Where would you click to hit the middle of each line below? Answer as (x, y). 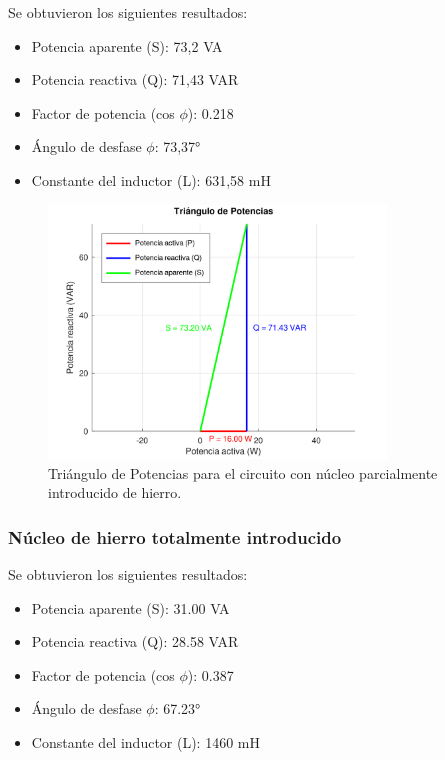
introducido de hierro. (115, 492)
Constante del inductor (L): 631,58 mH (151, 179)
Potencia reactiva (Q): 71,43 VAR (135, 79)
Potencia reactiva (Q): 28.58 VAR (135, 641)
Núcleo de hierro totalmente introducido (175, 536)
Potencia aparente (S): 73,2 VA (127, 45)
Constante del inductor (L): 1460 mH (145, 741)
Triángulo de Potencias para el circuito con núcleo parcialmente (243, 472)
